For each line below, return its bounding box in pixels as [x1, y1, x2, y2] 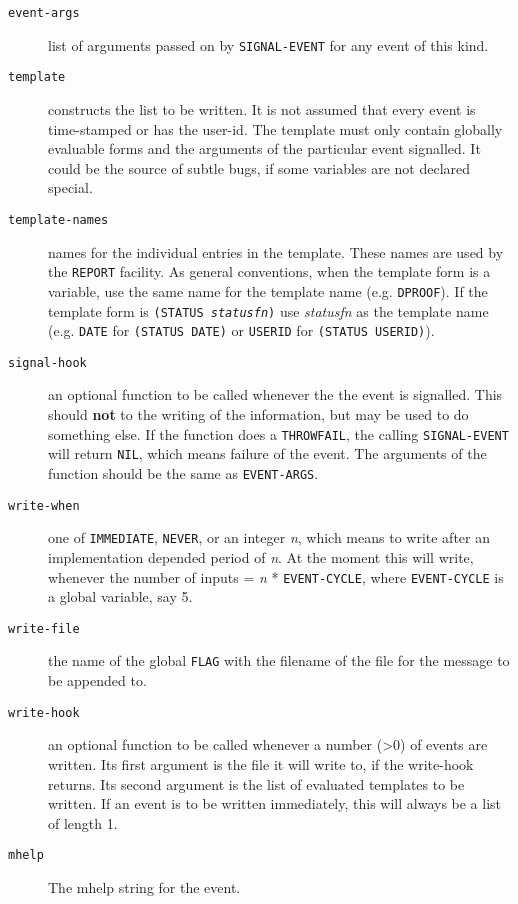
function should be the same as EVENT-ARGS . [48, 462, 319, 483]
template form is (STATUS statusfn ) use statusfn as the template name [48, 300, 489, 321]
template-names [8, 212, 109, 227]
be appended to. [48, 670, 147, 691]
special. [48, 177, 93, 198]
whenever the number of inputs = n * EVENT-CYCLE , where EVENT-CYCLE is [48, 566, 504, 587]
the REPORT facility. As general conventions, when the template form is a [48, 261, 491, 282]
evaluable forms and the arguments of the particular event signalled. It [48, 138, 481, 159]
